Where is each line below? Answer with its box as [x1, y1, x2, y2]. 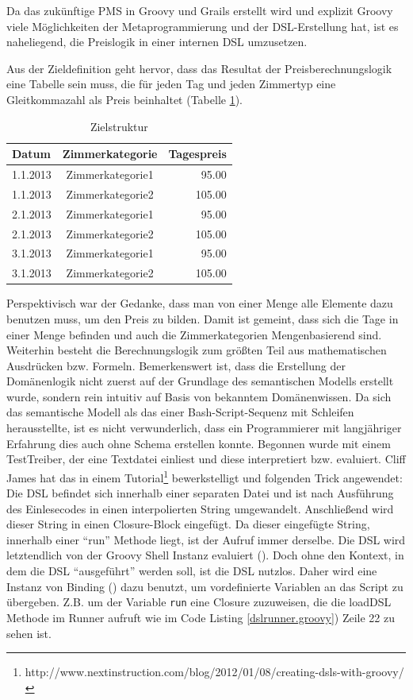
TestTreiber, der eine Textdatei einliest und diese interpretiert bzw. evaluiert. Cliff [6, 451, 406, 467]
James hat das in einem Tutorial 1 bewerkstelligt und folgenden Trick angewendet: [6, 466, 403, 485]
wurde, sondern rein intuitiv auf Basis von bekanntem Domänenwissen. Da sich [6, 388, 392, 404]
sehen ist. [6, 625, 52, 641]
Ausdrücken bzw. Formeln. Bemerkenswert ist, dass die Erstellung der [6, 357, 346, 373]
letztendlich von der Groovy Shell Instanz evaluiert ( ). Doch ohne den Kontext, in [6, 547, 404, 563]
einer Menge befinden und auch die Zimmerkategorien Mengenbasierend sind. [6, 326, 382, 342]
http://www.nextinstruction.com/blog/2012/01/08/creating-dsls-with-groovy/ [25, 663, 404, 680]
